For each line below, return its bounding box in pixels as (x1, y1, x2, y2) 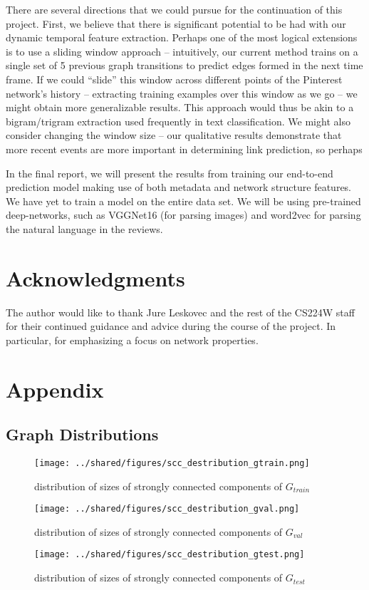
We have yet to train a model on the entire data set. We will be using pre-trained (6, 193, 361, 208)
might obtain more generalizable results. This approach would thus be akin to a (6, 100, 354, 115)
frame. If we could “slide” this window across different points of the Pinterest (6, 71, 343, 86)
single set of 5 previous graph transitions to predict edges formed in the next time (6, 58, 363, 73)
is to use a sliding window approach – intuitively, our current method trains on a (6, 43, 358, 58)
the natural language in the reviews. (6, 221, 163, 236)
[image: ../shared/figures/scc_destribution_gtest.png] (34, 549, 305, 560)
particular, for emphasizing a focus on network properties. (6, 332, 259, 347)
